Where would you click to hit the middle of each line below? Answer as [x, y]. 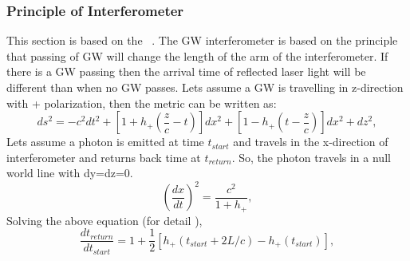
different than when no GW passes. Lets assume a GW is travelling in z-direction [205, 87]
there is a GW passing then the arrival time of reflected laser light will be [186, 71]
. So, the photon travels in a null [311, 157]
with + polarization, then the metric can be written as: [142, 103]
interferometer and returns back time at [104, 157]
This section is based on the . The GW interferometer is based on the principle [202, 40]
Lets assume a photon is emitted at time [105, 142]
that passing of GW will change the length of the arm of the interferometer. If [197, 55]
